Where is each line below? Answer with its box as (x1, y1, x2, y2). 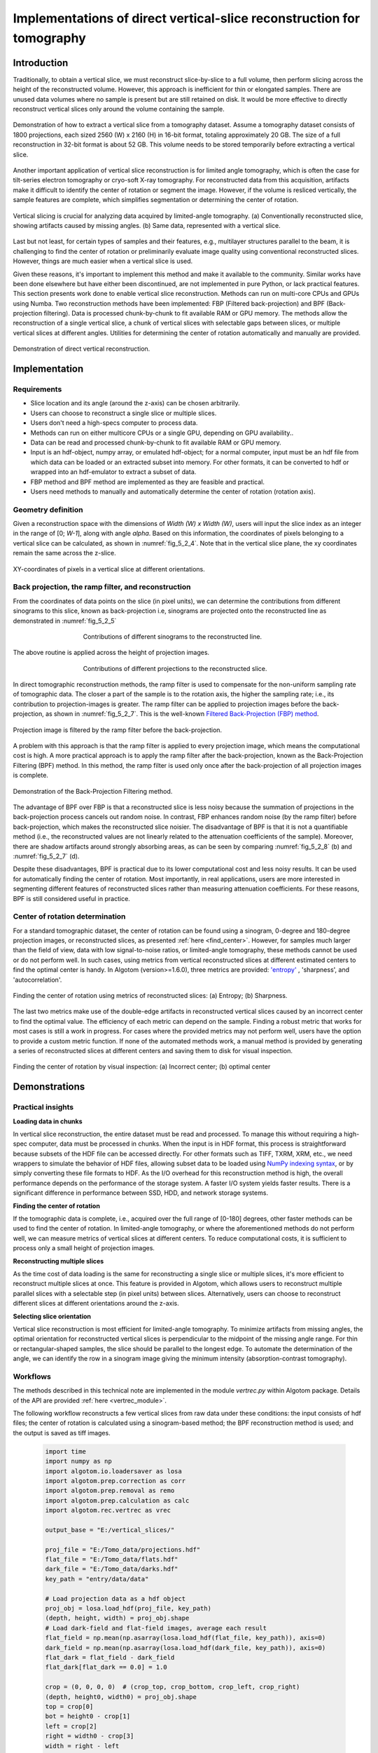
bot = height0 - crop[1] (45, 1712, 131, 1721)
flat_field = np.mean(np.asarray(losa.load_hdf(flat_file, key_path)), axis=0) (45, 1634, 326, 1642)
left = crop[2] (45, 1722, 97, 1730)
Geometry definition (13, 505, 83, 515)
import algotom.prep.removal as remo (45, 1487, 175, 1495)
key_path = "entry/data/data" (45, 1575, 149, 1583)
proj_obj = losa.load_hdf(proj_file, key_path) (45, 1604, 211, 1613)
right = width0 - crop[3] (45, 1732, 134, 1740)
